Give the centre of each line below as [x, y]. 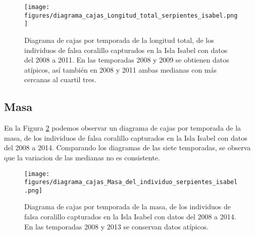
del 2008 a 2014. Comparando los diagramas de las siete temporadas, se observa [127, 148]
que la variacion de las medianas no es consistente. [82, 157]
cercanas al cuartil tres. [60, 79]
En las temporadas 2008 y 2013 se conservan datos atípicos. [117, 226]
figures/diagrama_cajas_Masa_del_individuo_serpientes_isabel [131, 182]
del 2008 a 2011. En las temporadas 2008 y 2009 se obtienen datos [127, 60]
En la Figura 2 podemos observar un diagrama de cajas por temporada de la [123, 128]
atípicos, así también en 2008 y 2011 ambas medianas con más [121, 69]
